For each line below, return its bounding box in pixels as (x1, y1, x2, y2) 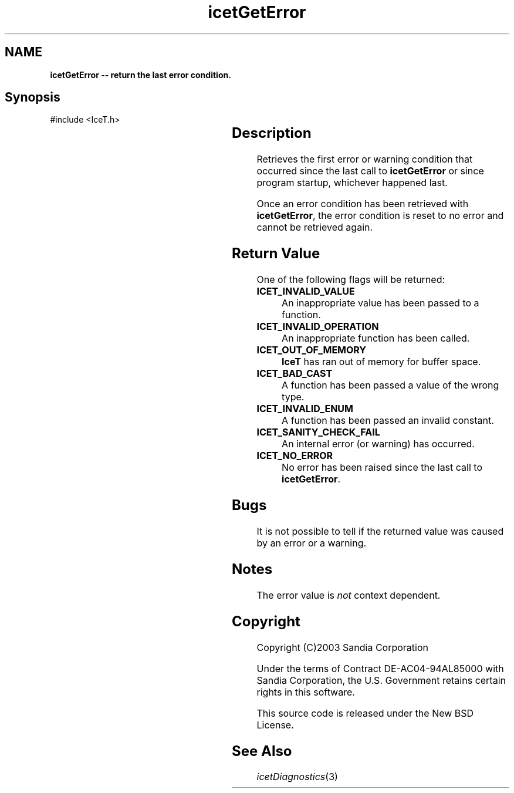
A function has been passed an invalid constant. (282, 414, 494, 427)
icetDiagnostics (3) (256, 771, 338, 783)
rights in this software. (256, 686, 355, 698)
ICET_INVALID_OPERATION (256, 320, 379, 333)
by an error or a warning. (256, 536, 367, 549)
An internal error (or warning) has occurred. (282, 438, 475, 450)
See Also (231, 742, 292, 760)
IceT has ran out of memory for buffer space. (282, 356, 481, 368)
